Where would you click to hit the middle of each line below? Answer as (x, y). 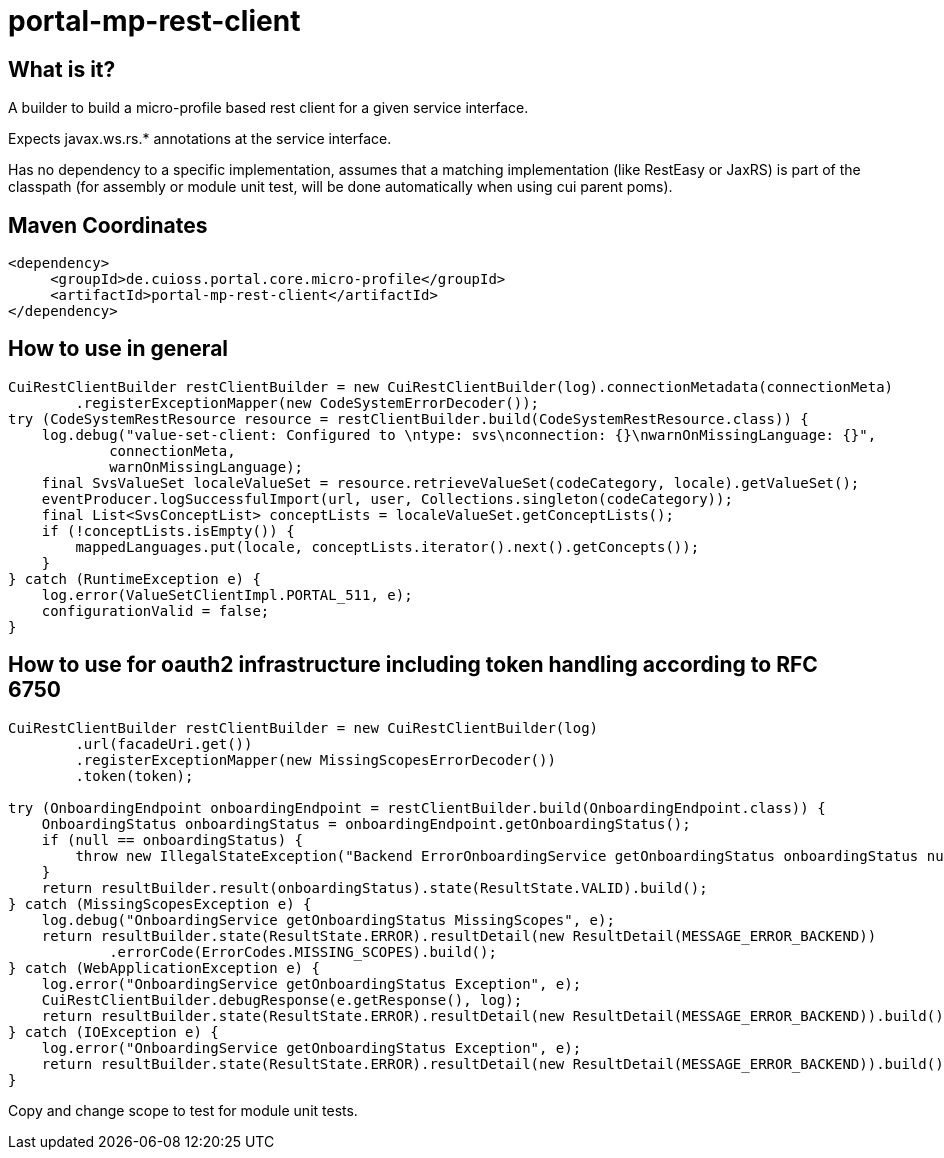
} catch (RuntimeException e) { (134, 578)
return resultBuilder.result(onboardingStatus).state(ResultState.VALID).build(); (374, 887)
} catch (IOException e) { (113, 1031)
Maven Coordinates (108, 225)
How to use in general (118, 349)
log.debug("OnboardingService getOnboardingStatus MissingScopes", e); (328, 919)
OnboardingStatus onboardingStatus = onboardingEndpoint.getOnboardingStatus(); (366, 823)
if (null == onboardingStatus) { (172, 839)
